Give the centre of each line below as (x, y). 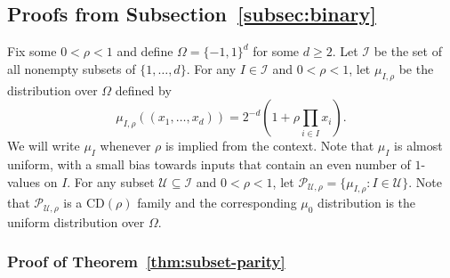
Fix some (32, 51)
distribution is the (367, 203)
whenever (125, 146)
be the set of (408, 51)
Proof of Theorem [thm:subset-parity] (146, 262)
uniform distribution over (76, 221)
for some (276, 51)
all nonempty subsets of (72, 68)
